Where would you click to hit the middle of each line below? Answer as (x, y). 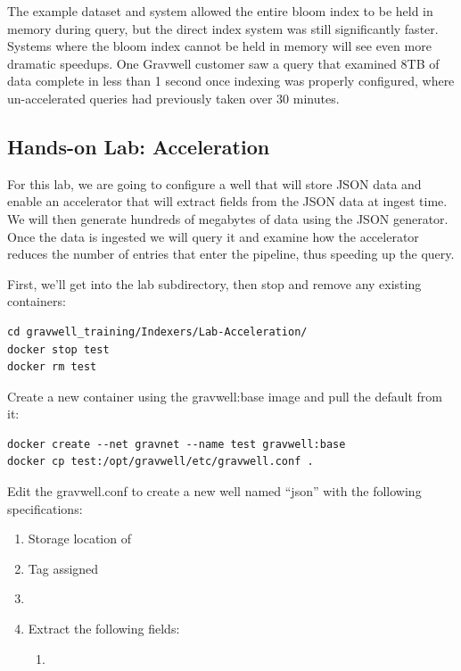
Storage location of (79, 538)
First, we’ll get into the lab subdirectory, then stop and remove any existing (214, 283)
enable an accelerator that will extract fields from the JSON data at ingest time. (227, 201)
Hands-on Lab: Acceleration (139, 146)
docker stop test (58, 349)
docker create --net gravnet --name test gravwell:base (177, 444)
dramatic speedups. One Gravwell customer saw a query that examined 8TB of (223, 63)
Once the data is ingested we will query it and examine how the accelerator (213, 236)
